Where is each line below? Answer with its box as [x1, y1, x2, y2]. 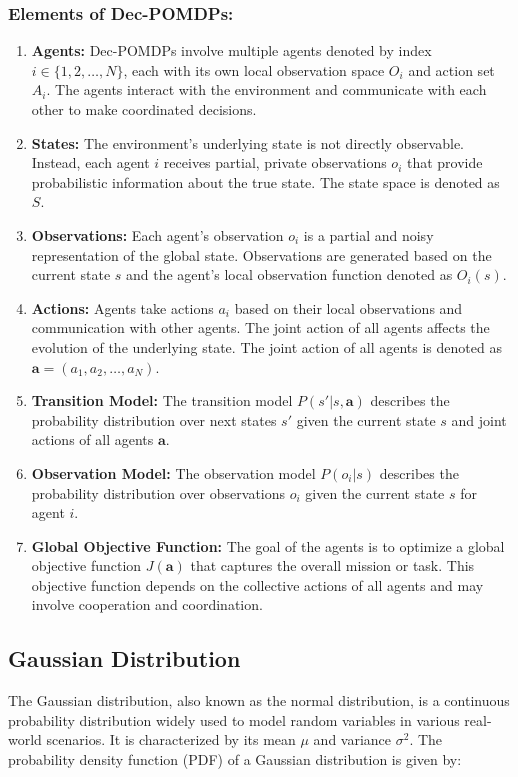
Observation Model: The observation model [31, 462, 316, 483]
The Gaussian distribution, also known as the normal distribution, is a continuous [8, 690, 510, 711]
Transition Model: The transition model [31, 390, 293, 411]
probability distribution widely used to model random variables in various [8, 709, 460, 730]
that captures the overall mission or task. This [190, 555, 475, 576]
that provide [406, 152, 483, 173]
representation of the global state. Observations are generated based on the [31, 244, 492, 265]
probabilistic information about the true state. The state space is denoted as [31, 171, 500, 192]
